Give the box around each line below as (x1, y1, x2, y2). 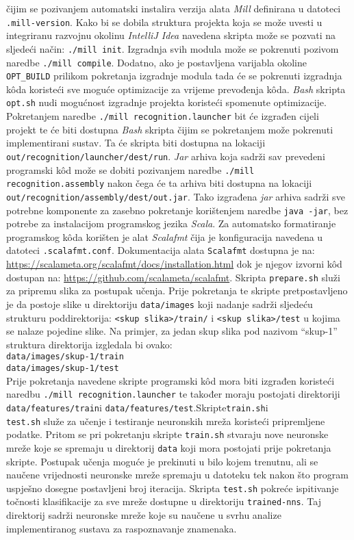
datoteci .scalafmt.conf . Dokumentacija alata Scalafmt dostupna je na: (6, 243, 315, 257)
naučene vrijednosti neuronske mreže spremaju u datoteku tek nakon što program (6, 467, 349, 482)
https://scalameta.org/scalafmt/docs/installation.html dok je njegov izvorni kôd (6, 257, 342, 271)
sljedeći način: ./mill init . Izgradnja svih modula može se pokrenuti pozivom (6, 41, 339, 55)
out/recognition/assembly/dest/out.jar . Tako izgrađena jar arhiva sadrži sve (6, 189, 345, 203)
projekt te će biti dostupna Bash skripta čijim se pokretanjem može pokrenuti (6, 122, 333, 136)
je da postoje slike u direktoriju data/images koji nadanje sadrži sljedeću (6, 296, 313, 311)
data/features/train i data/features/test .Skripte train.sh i (6, 400, 268, 414)
